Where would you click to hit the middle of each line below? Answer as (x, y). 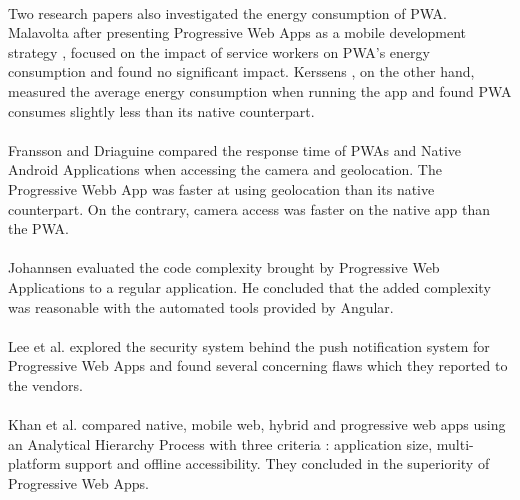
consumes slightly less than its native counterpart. (161, 110)
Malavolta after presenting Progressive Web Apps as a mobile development (237, 32)
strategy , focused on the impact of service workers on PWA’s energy (219, 51)
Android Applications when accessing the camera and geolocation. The (225, 169)
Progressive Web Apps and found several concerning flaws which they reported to (258, 365)
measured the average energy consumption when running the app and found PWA (260, 90)
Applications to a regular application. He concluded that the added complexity (249, 286)
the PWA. (38, 228)
